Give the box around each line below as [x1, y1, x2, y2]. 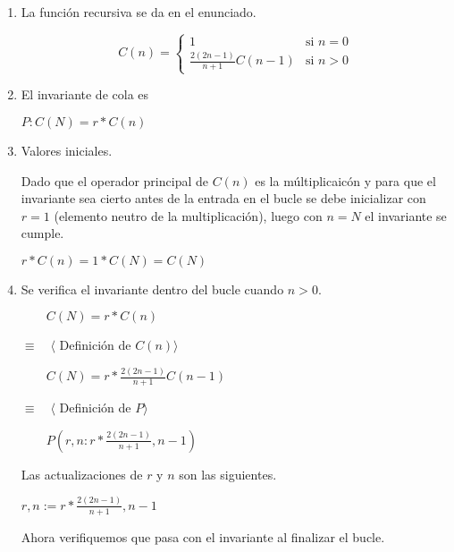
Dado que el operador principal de [21, 171, 208, 190]
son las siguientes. [179, 464, 277, 483]
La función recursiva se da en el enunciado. [21, 3, 256, 21]
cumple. [21, 224, 64, 242]
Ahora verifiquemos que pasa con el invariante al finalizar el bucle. [21, 527, 385, 546]
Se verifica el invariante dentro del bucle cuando [21, 279, 284, 298]
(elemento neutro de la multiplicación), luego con [54, 206, 323, 225]
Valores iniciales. [21, 140, 113, 159]
